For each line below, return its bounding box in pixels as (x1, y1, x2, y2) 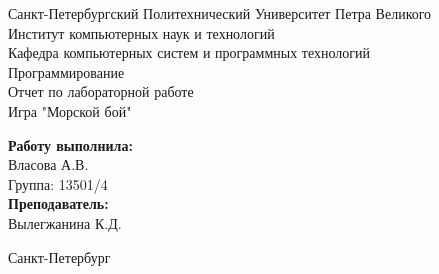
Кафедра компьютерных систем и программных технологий (8, 42, 371, 63)
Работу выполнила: (8, 134, 133, 155)
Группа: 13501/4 (8, 173, 108, 194)
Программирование (8, 61, 125, 82)
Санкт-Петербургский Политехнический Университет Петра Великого (8, 3, 432, 23)
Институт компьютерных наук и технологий (8, 22, 275, 43)
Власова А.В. (8, 154, 89, 175)
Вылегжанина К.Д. (8, 212, 122, 233)
